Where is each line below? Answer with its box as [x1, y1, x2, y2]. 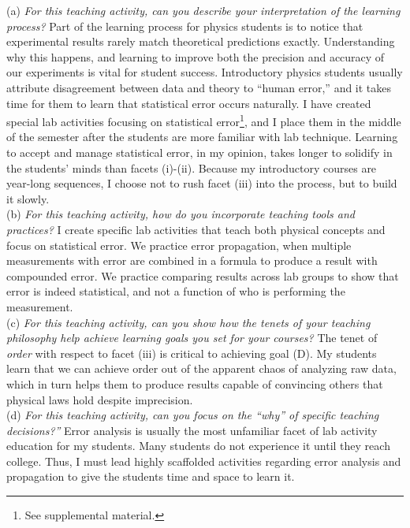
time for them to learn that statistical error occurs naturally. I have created [6, 95, 371, 111]
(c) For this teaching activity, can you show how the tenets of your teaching [6, 314, 371, 330]
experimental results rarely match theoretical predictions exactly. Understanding [6, 33, 395, 50]
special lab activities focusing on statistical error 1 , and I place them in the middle [6, 111, 401, 129]
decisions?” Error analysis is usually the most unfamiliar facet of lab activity [6, 422, 378, 438]
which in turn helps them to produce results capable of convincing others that [6, 375, 383, 392]
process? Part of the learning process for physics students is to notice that [6, 17, 363, 34]
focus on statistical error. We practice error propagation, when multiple [6, 236, 352, 253]
